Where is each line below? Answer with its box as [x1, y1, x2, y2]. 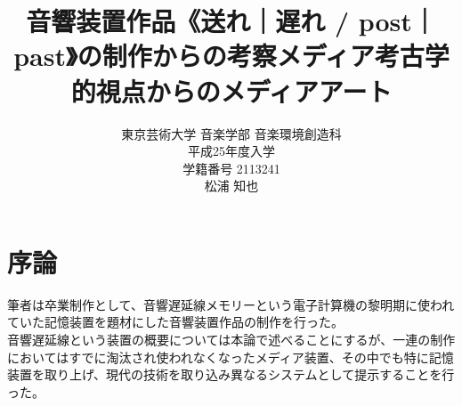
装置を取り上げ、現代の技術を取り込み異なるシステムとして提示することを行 [7, 365, 455, 384]
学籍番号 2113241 [182, 158, 280, 177]
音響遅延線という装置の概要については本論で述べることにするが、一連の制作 [7, 330, 456, 348]
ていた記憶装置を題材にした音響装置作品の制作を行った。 [7, 313, 344, 331]
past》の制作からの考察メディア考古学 [13, 37, 450, 74]
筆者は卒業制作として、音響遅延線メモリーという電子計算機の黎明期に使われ [7, 295, 455, 313]
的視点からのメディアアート [70, 72, 393, 109]
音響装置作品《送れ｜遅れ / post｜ [26, 3, 437, 39]
